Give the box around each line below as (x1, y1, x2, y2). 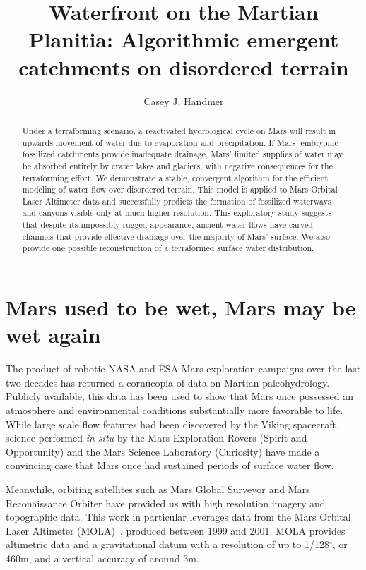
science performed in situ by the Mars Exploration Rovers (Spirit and (6, 430, 307, 445)
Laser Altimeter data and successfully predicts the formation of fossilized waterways (22, 195, 331, 207)
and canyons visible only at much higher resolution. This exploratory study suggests (22, 207, 332, 219)
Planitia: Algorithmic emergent (28, 25, 339, 54)
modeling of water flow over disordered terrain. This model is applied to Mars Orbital (22, 183, 338, 195)
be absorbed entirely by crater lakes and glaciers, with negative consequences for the (22, 159, 333, 171)
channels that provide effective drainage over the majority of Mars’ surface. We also (22, 230, 330, 242)
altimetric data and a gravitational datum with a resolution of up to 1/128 (6, 537, 329, 552)
